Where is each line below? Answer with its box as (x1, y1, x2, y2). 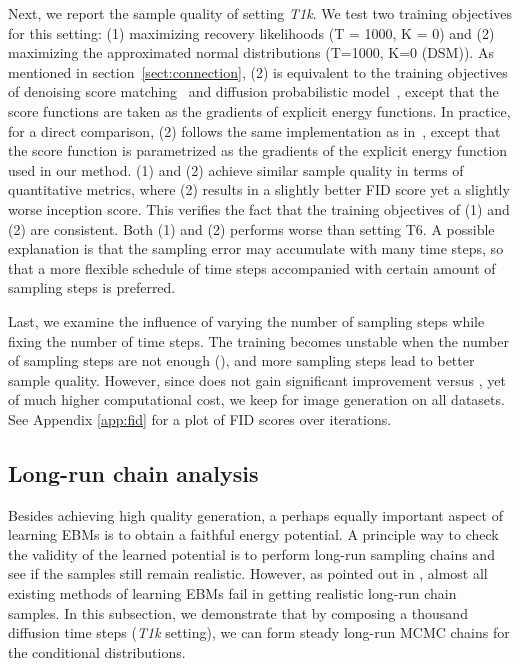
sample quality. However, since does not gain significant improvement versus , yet (8, 369, 506, 390)
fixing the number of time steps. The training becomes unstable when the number (8, 330, 509, 351)
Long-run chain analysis (8, 457, 259, 488)
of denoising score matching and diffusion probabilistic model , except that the (8, 81, 499, 102)
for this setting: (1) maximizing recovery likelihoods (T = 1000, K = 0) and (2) (8, 22, 495, 43)
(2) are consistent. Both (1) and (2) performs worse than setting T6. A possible (8, 218, 495, 239)
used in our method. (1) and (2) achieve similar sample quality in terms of (8, 159, 464, 180)
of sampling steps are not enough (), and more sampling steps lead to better (8, 350, 475, 371)
